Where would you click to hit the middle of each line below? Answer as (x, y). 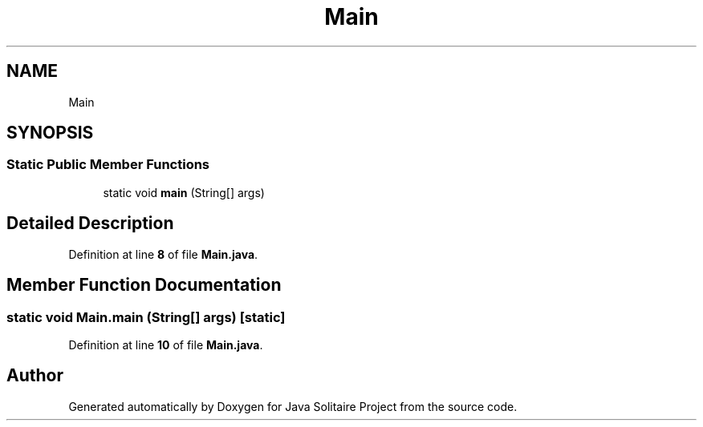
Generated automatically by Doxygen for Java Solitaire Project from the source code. (293, 406)
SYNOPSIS (50, 133)
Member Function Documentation (144, 285)
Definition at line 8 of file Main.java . (163, 254)
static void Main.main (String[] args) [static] (146, 317)
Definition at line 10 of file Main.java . (166, 344)
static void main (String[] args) (184, 192)
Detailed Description (90, 224)
